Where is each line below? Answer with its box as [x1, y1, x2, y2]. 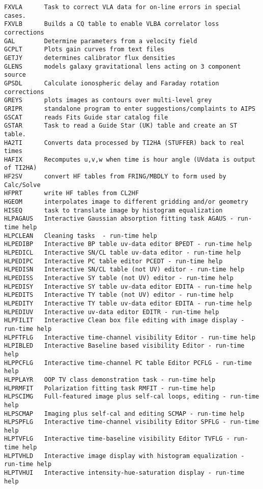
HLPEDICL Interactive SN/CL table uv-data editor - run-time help [4, 249, 241, 257]
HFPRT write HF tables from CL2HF [4, 190, 139, 197]
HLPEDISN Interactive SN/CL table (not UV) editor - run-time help [4, 266, 245, 273]
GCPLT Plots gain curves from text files [4, 46, 164, 53]
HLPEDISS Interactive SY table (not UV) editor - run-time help [4, 274, 234, 282]
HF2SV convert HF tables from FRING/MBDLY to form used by [4, 173, 226, 180]
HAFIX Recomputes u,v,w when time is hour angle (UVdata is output [4, 156, 255, 163]
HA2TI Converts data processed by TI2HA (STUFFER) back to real [4, 139, 245, 146]
